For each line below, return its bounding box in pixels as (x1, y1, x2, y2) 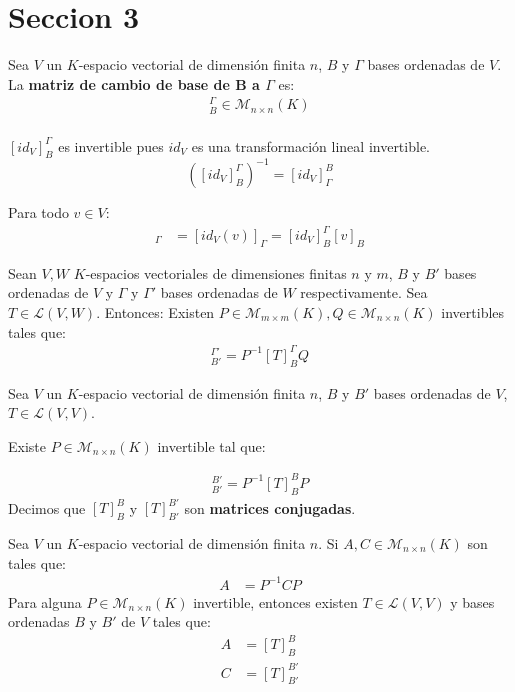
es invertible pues (58, 135, 164, 156)
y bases (450, 591, 495, 612)
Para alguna (8, 591, 82, 612)
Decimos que (8, 497, 86, 518)
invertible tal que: (157, 435, 266, 456)
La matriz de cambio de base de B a (8, 73, 260, 94)
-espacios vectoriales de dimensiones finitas (85, 262, 347, 283)
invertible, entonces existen (193, 591, 358, 612)
